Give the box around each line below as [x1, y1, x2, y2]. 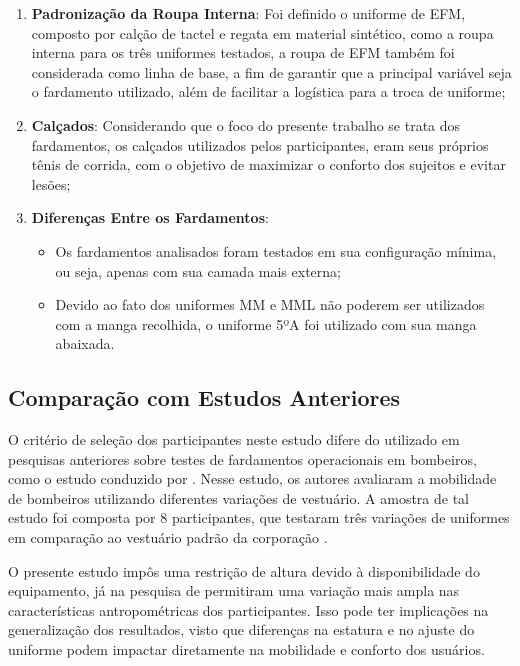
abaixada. [55, 333, 115, 354]
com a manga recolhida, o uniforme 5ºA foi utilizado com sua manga [55, 313, 477, 334]
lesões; [31, 173, 71, 194]
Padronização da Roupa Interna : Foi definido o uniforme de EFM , [31, 3, 466, 23]
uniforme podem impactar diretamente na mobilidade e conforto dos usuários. [8, 639, 485, 660]
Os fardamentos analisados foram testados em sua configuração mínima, [55, 240, 497, 261]
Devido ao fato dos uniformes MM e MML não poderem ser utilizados [55, 294, 485, 315]
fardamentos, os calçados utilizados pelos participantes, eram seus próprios [31, 134, 489, 155]
